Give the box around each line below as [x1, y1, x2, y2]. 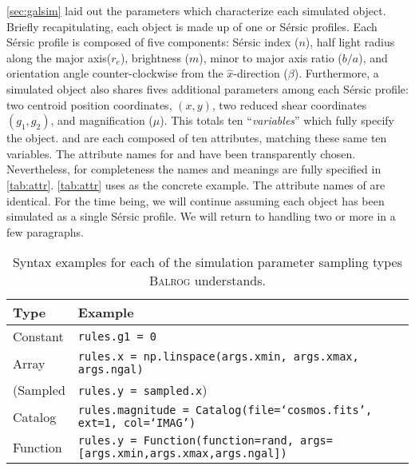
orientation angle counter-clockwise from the [6, 65, 223, 82]
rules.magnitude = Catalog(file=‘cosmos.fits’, [77, 404, 373, 417]
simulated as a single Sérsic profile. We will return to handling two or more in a [6, 208, 396, 225]
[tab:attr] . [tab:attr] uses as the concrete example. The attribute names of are [6, 176, 385, 193]
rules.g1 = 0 [77, 329, 157, 343]
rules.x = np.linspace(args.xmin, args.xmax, [77, 350, 359, 364]
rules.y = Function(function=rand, [77, 434, 294, 448]
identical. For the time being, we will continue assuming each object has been [6, 192, 385, 209]
